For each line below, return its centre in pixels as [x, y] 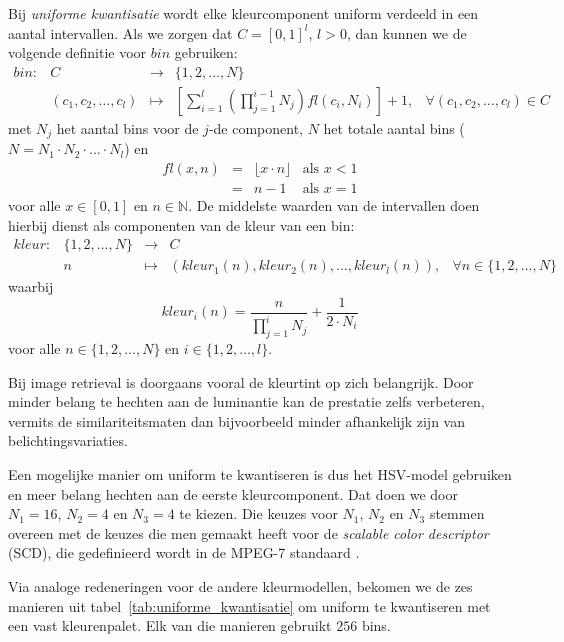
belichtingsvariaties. [68, 440]
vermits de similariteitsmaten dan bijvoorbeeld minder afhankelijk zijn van [236, 420]
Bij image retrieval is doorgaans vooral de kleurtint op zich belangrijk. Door [241, 381]
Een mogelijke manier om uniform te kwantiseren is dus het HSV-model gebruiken [260, 473]
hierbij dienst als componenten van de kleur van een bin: [181, 224]
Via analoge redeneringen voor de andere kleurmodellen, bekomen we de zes [240, 585]
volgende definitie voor [77, 52]
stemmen [457, 513]
